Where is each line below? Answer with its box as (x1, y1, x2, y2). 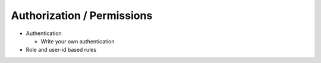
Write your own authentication (40, 37, 115, 45)
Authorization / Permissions (11, 9, 153, 22)
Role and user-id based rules (26, 46, 97, 53)
